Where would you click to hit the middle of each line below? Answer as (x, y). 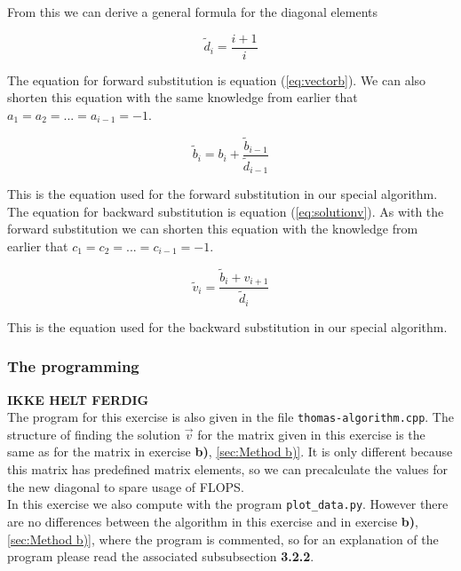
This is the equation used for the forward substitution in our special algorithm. (223, 194)
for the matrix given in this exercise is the (311, 434)
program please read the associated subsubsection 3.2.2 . (161, 556)
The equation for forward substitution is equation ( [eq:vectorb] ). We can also (217, 79)
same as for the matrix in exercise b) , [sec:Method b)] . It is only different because (230, 452)
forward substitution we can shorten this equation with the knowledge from (213, 229)
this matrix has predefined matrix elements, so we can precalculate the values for (227, 469)
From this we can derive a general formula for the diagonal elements (193, 12)
